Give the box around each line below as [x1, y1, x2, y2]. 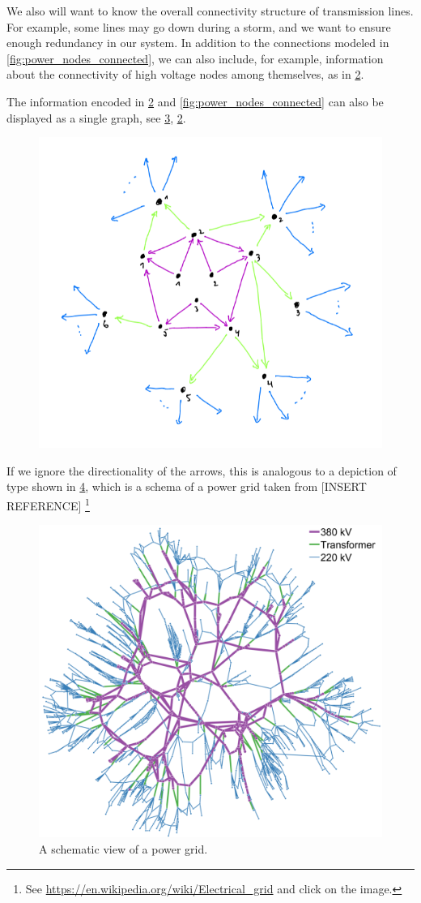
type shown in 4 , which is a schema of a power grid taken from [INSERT [6, 478, 367, 495]
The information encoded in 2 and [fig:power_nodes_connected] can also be [6, 92, 384, 110]
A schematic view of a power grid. [39, 840, 208, 857]
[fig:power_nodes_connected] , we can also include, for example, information [6, 49, 384, 67]
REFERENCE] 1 [6, 495, 90, 514]
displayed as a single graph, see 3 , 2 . [6, 109, 186, 126]
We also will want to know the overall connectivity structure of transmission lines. [6, 2, 414, 19]
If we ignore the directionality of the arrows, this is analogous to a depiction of [6, 462, 397, 479]
